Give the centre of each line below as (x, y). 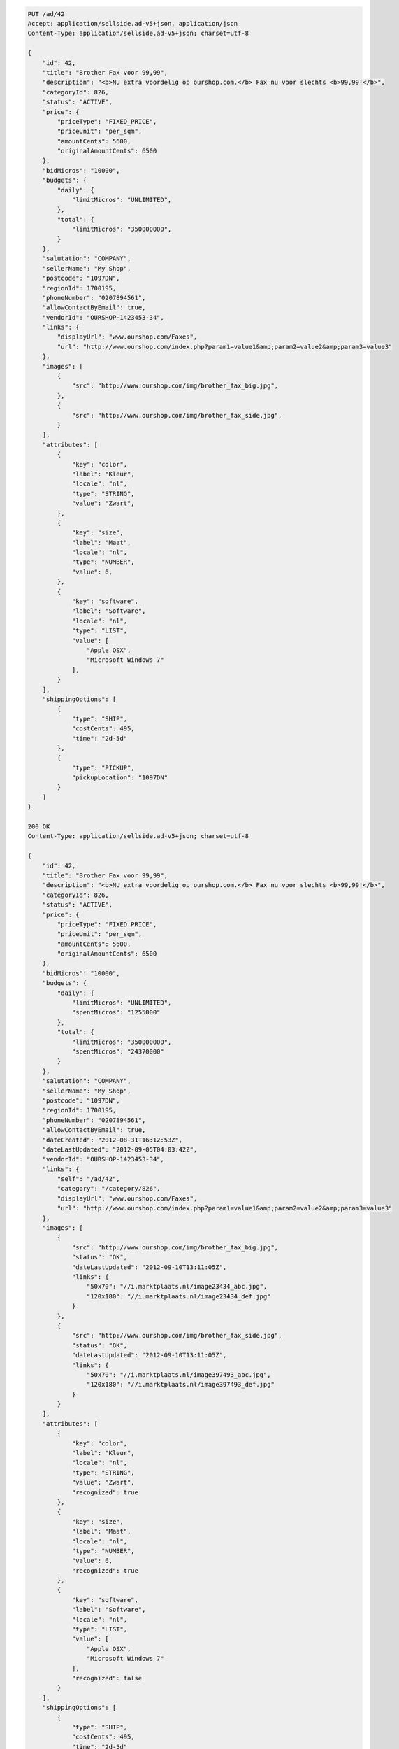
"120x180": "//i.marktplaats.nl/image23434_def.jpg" (179, 1296)
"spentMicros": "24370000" (118, 1052)
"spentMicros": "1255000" (116, 1012)
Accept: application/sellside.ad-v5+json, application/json (133, 23)
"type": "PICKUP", (103, 767)
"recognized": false (107, 1678)
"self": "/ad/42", (88, 1179)
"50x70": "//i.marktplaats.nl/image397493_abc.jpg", (179, 1374)
